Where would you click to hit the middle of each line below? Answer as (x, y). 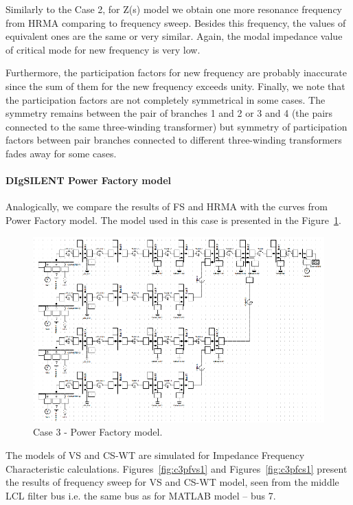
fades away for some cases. (61, 153)
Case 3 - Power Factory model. (98, 432)
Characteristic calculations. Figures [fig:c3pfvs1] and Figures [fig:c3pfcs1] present (176, 468)
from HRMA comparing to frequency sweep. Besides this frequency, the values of (176, 22)
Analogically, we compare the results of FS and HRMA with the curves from (167, 206)
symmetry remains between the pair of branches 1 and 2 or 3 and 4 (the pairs (169, 113)
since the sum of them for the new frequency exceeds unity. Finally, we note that (175, 86)
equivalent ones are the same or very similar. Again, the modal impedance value (174, 36)
